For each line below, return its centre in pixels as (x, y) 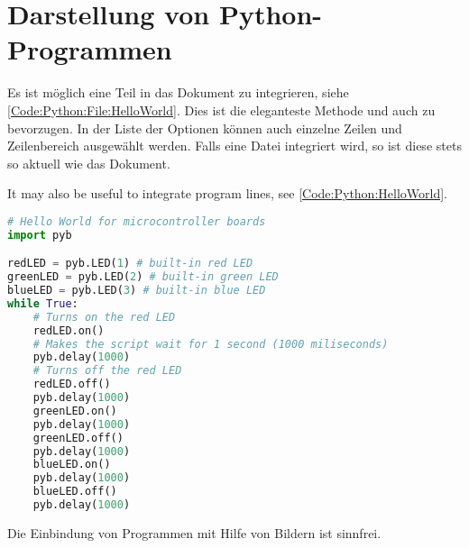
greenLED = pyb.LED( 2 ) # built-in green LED (143, 277)
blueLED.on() (72, 465)
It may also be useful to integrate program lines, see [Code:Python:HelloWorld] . (227, 193)
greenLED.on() (75, 411)
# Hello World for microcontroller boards (137, 221)
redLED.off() (72, 384)
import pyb (40, 235)
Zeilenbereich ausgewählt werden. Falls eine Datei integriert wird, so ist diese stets (234, 146)
